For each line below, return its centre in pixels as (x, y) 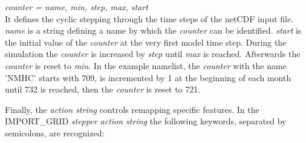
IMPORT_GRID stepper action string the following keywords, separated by (146, 121)
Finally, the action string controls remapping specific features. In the (132, 109)
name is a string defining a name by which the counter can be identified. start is (153, 30)
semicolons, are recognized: (55, 132)
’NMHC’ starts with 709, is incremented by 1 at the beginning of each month (148, 77)
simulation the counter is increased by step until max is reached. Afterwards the (153, 54)
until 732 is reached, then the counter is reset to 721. (103, 89)
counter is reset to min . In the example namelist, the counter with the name (146, 65)
